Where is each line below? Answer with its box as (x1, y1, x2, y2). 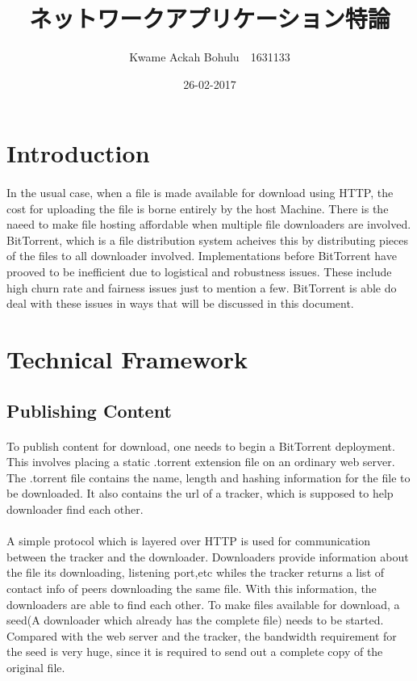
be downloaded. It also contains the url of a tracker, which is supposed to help (6, 485, 394, 502)
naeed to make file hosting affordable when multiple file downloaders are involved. (6, 216, 411, 233)
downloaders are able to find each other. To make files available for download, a (6, 595, 400, 612)
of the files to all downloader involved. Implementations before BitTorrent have (6, 247, 397, 264)
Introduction (6, 137, 150, 170)
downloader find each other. (6, 500, 144, 517)
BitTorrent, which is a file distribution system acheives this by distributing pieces (6, 231, 408, 248)
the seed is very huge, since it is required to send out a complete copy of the (6, 643, 383, 660)
